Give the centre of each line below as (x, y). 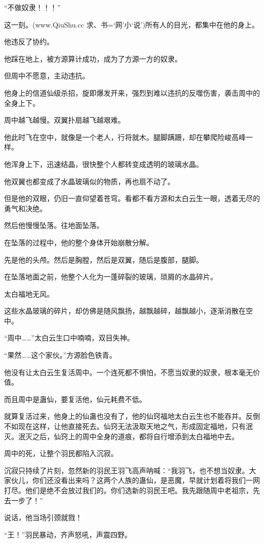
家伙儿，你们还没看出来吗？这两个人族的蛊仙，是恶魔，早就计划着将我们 (125, 480)
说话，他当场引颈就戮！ (43, 517)
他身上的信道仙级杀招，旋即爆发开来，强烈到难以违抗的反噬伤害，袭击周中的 (132, 92)
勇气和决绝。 (25, 208)
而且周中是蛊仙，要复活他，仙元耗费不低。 (75, 399)
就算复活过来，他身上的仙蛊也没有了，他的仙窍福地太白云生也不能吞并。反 (128, 416)
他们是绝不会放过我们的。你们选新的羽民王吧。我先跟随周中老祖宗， (139, 490)
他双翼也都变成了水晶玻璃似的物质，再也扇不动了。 (89, 181)
